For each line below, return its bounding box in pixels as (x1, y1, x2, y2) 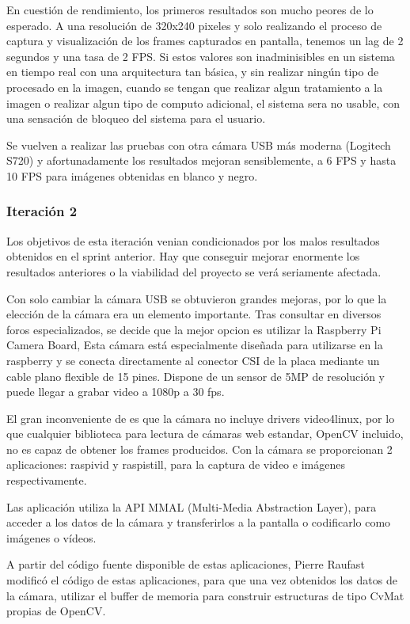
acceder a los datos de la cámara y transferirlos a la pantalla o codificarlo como (6, 514, 391, 531)
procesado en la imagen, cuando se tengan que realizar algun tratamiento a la (6, 78, 383, 95)
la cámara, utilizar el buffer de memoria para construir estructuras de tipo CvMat (6, 587, 404, 603)
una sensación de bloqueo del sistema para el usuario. (6, 110, 266, 127)
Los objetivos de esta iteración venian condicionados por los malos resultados (6, 232, 380, 249)
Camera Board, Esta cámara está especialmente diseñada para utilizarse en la (6, 337, 383, 353)
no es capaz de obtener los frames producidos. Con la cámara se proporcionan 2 (6, 440, 393, 457)
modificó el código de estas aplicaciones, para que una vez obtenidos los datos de (6, 572, 397, 588)
